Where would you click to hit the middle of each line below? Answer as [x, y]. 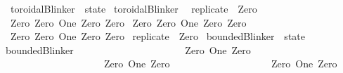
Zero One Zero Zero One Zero [220, 64]
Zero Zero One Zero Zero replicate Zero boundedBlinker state [157, 36]
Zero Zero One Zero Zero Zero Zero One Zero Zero [128, 22]
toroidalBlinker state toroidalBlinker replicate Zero [134, 8]
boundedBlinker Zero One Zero [128, 49]
